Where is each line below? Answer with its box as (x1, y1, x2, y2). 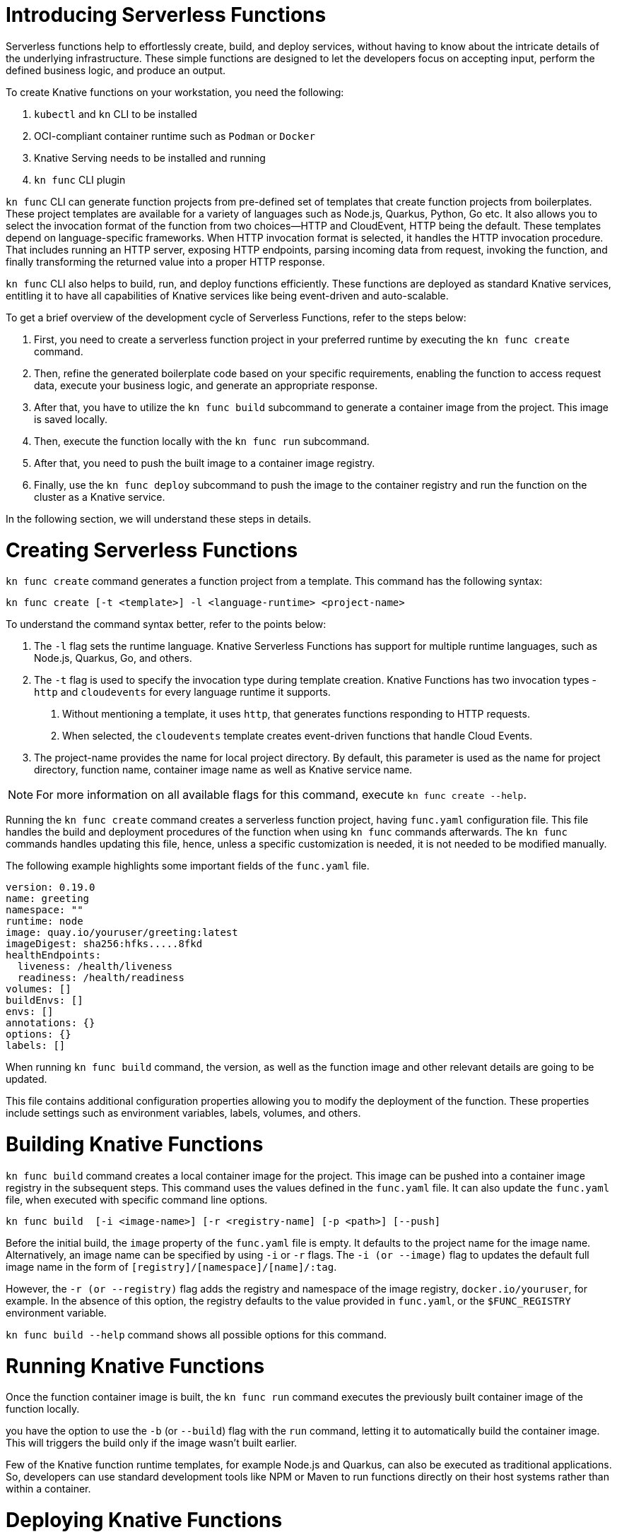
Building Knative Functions (6, 1132, 264, 1156)
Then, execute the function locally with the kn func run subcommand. (34, 434, 370, 447)
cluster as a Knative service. (34, 490, 165, 503)
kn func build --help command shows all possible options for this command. (6, 1328, 387, 1341)
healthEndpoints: (6, 949, 101, 961)
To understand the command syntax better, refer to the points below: (6, 618, 327, 631)
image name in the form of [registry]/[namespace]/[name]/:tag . (6, 1260, 337, 1273)
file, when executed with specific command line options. (6, 1193, 268, 1206)
